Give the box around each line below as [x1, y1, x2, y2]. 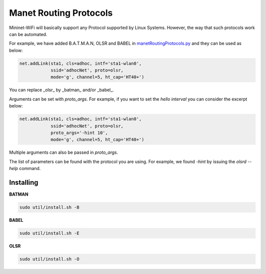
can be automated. [9, 31, 48, 37]
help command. [9, 166, 41, 171]
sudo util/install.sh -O [19, 256, 80, 262]
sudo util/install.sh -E [19, 231, 80, 236]
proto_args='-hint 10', [50, 130, 108, 136]
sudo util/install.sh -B [19, 205, 80, 210]
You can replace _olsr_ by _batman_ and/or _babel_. [9, 87, 114, 93]
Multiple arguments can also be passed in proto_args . [9, 149, 118, 155]
